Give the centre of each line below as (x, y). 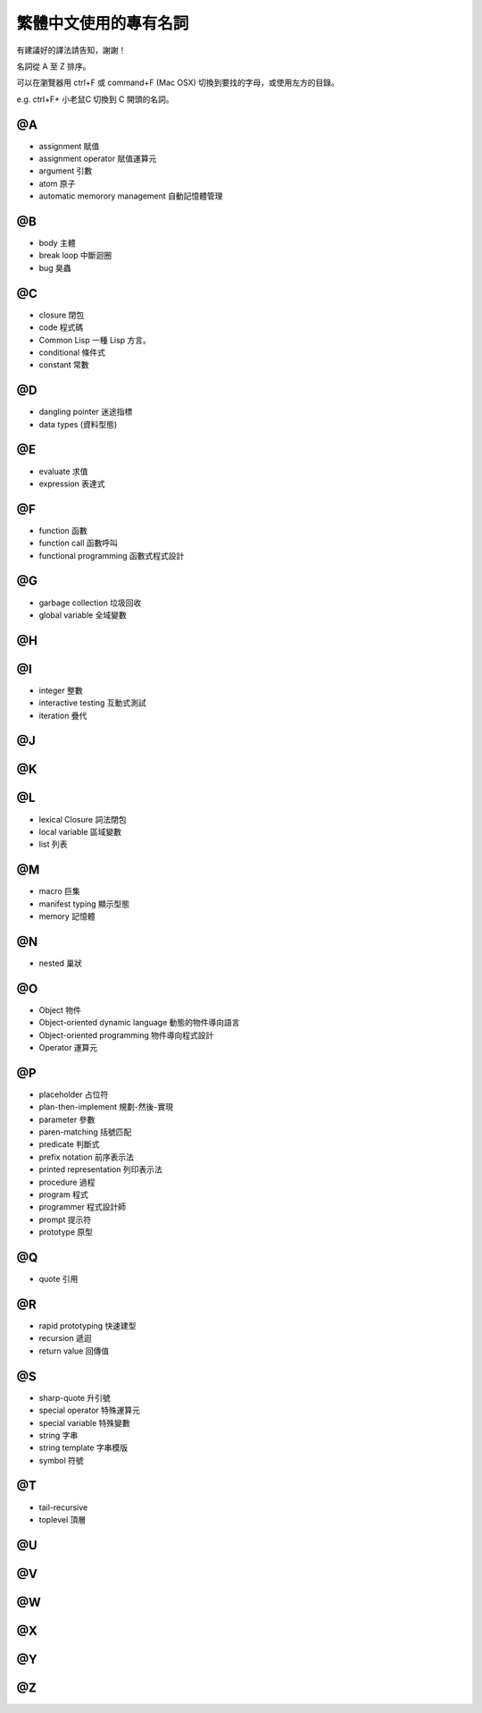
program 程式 (63, 1194)
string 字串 (58, 1435)
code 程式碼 (61, 327)
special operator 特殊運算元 (90, 1410)
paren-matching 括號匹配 (85, 1132)
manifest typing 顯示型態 (84, 904)
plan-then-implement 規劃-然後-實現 (106, 1107)
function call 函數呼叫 (79, 543)
